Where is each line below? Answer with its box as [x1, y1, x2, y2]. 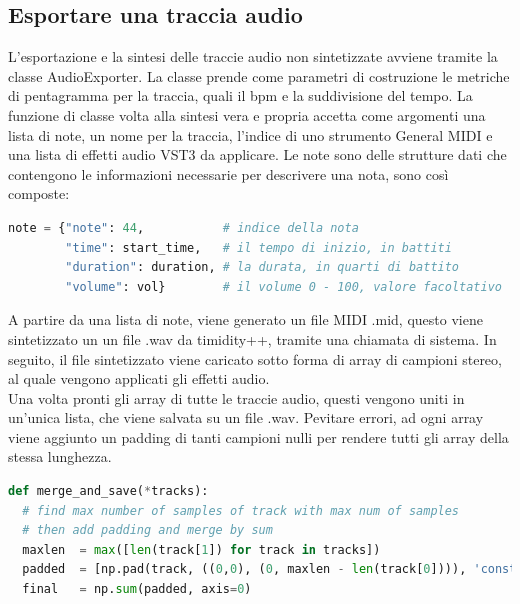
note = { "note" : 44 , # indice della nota [8, 220, 359, 235]
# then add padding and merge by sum [22, 523, 273, 538]
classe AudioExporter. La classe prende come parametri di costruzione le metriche [8, 65, 510, 86]
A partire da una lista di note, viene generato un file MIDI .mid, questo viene [8, 309, 483, 330]
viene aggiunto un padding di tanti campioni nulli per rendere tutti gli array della [8, 426, 509, 447]
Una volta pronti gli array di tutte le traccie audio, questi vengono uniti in [8, 387, 465, 408]
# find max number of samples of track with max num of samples [22, 503, 460, 518]
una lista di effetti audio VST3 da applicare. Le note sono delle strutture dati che [8, 144, 507, 165]
